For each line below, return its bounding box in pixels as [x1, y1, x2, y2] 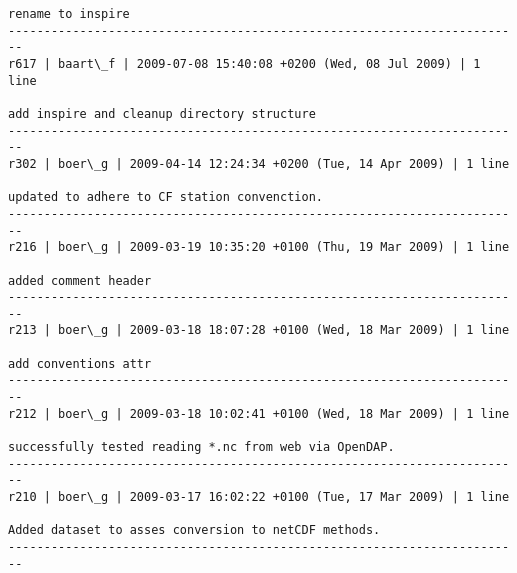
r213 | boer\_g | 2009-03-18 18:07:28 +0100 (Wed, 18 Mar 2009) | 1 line [8, 323, 510, 338]
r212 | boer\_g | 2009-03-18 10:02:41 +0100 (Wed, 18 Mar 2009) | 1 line [8, 406, 510, 421]
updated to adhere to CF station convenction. [8, 190, 323, 205]
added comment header [8, 273, 152, 288]
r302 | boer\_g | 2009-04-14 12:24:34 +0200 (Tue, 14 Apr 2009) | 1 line [8, 156, 510, 171]
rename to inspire [8, 7, 130, 21]
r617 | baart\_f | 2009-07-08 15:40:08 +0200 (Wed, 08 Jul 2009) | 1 [8, 56, 481, 71]
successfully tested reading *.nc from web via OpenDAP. [8, 440, 395, 455]
